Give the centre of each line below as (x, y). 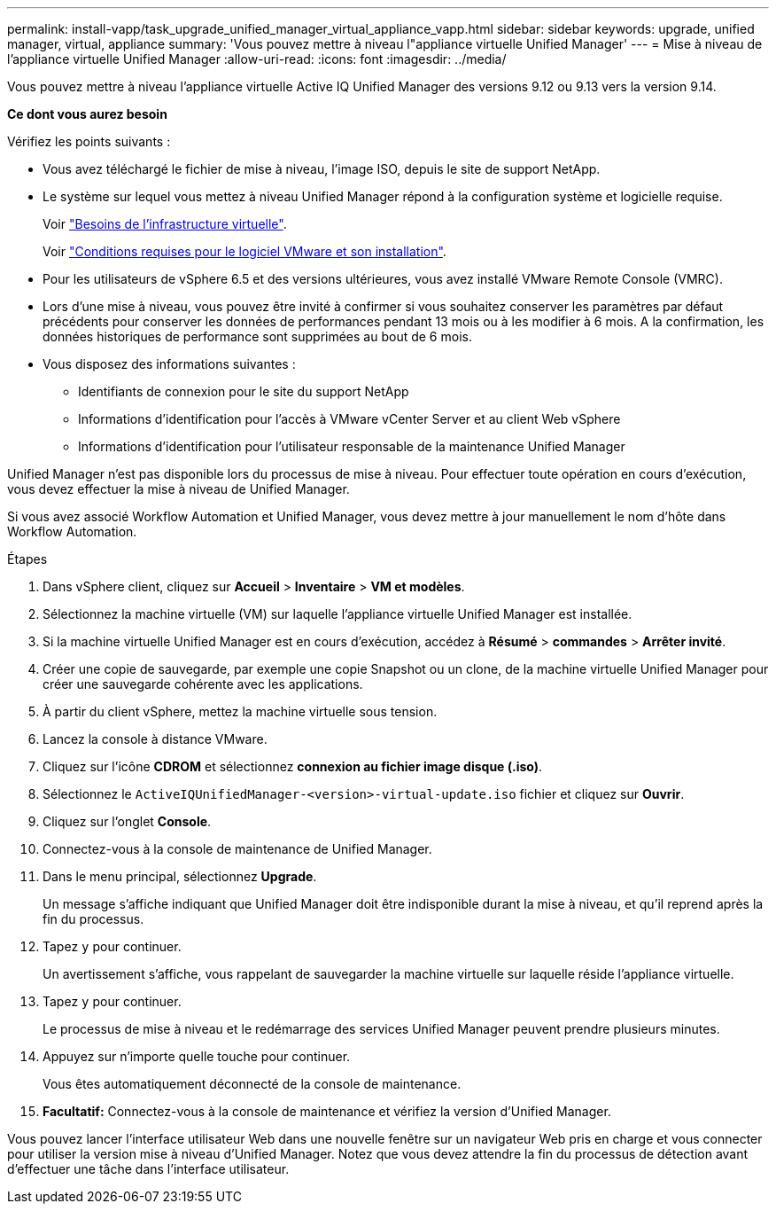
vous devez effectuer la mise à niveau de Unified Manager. (178, 489)
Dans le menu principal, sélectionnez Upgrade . (180, 876)
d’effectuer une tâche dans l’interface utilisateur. (148, 1169)
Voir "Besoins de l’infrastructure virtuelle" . (165, 224)
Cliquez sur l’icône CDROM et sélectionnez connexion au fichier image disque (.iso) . (293, 766)
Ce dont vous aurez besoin (87, 114)
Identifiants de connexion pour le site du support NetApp (244, 391)
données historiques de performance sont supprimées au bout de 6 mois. (257, 336)
